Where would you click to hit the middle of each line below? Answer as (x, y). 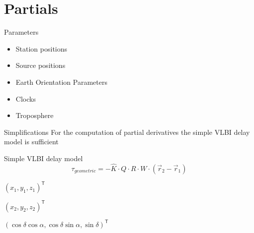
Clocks (26, 98)
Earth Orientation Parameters (61, 82)
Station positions (42, 48)
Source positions (41, 65)
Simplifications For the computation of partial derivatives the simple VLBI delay (127, 132)
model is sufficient (31, 142)
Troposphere (35, 115)
